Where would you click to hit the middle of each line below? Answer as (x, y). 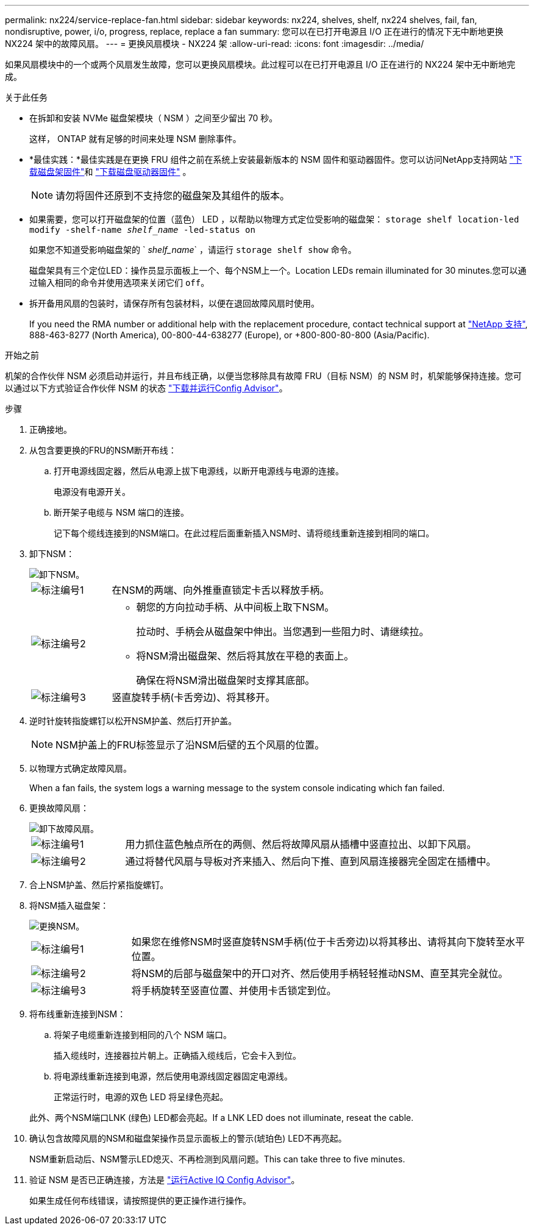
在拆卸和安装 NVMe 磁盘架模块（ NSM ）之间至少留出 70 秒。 (154, 118)
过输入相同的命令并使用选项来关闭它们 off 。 (119, 283)
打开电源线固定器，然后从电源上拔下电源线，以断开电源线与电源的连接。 (199, 471)
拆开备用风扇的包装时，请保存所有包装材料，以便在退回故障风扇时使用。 (174, 303)
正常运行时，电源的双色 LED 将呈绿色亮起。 (141, 1097)
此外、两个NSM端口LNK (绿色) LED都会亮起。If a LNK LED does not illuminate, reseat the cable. (222, 1118)
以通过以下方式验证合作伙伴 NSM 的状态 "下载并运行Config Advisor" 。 (146, 388)
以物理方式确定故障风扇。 (80, 768)
